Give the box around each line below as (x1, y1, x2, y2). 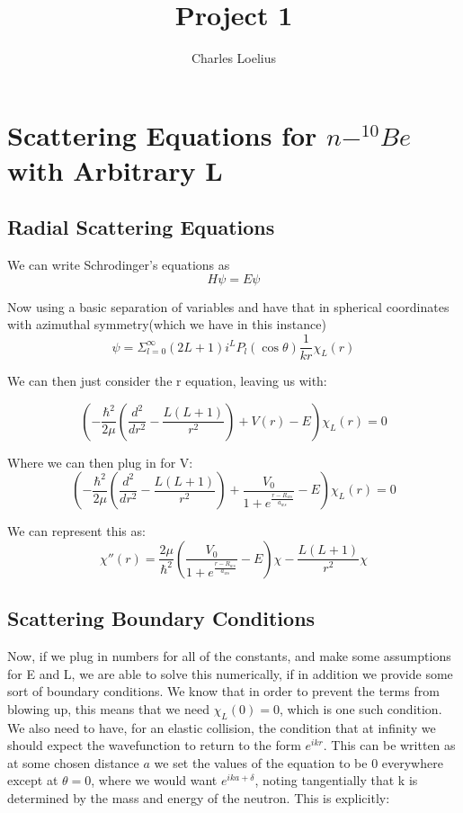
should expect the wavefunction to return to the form (7, 736, 301, 755)
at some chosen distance (7, 753, 139, 772)
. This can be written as (323, 736, 456, 755)
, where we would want (91, 771, 218, 790)
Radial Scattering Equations (7, 213, 275, 241)
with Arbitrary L (7, 151, 223, 188)
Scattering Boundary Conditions (7, 604, 316, 632)
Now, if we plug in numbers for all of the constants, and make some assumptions (7, 647, 451, 666)
